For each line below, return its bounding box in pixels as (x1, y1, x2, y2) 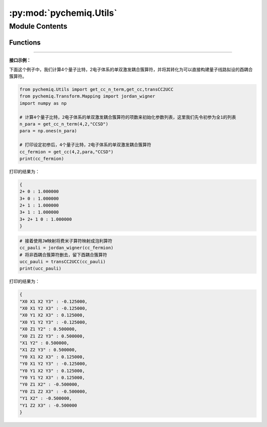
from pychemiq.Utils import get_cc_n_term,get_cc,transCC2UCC (19, 87, 174, 92)
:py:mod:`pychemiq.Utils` (9, 7, 117, 18)
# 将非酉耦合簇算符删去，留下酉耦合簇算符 (19, 252, 107, 257)
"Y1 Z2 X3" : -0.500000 (19, 402, 78, 408)
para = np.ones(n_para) (19, 128, 78, 134)
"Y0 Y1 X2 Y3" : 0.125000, (19, 368, 85, 374)
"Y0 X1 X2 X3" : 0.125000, (19, 354, 85, 360)
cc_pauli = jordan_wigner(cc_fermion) (19, 245, 114, 251)
